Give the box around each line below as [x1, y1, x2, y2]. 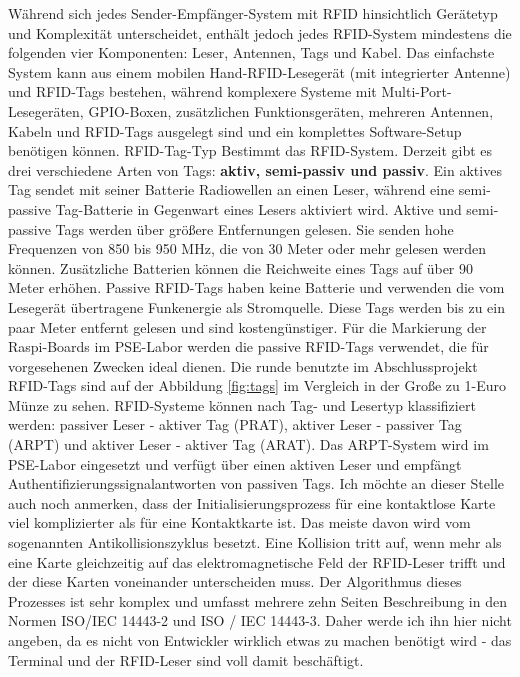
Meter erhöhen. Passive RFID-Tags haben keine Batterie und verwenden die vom [8, 277, 505, 298]
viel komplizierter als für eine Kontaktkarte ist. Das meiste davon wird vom [8, 512, 471, 533]
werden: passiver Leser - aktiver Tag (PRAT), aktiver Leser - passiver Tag [8, 414, 462, 435]
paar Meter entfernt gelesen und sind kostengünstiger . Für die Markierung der [8, 316, 487, 337]
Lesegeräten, [8, 100, 84, 121]
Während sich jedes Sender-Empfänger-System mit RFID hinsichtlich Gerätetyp [8, 3, 498, 23]
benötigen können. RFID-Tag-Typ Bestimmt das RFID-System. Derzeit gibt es [8, 140, 493, 161]
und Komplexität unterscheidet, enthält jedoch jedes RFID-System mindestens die [8, 22, 512, 43]
